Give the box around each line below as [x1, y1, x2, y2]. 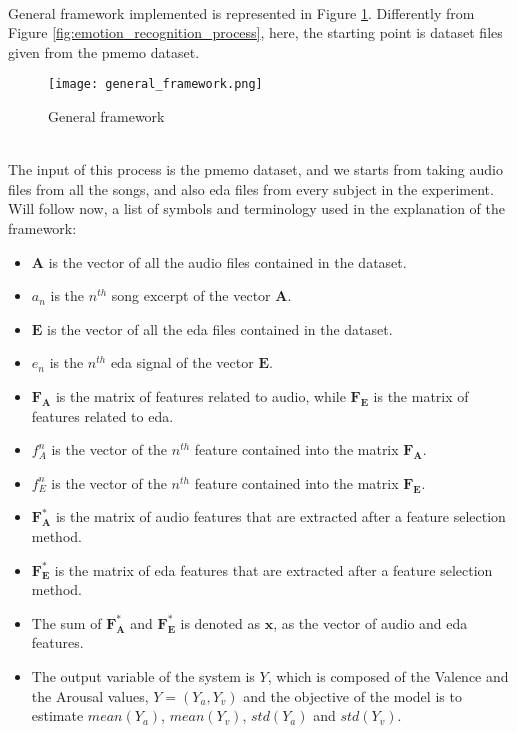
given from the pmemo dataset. [8, 41, 200, 62]
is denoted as [180, 612, 260, 633]
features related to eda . [31, 405, 174, 426]
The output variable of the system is [31, 665, 255, 686]
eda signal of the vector [110, 352, 254, 373]
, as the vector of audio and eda [273, 612, 468, 633]
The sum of [31, 612, 102, 633]
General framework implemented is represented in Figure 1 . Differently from [8, 2, 475, 23]
